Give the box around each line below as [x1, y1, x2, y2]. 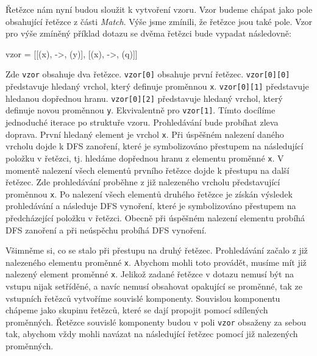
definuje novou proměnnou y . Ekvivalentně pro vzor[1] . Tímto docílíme [5, 104, 276, 116]
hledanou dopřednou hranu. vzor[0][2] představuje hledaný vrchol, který [5, 91, 283, 104]
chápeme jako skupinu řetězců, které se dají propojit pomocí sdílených [5, 304, 268, 316]
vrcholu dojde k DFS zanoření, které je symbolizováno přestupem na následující [5, 140, 304, 152]
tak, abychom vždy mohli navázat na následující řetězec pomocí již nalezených [5, 327, 298, 340]
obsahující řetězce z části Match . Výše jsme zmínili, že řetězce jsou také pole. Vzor [5, 15, 313, 27]
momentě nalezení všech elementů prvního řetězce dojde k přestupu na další [5, 163, 290, 176]
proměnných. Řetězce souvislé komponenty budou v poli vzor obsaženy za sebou [5, 315, 307, 328]
